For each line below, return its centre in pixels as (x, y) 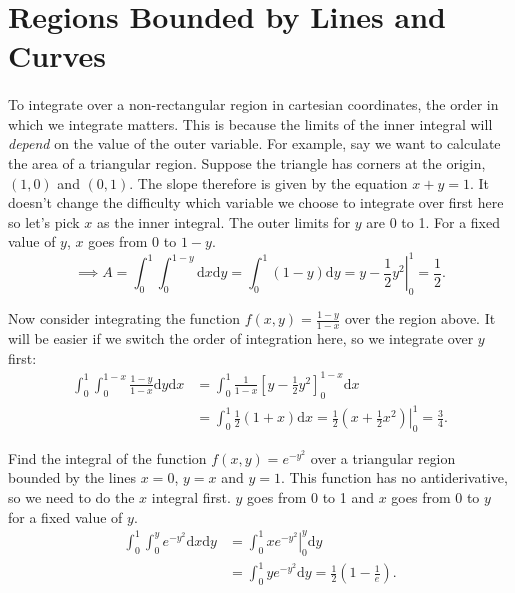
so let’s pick (44, 221)
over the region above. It (420, 318)
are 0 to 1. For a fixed (433, 221)
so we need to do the (71, 497)
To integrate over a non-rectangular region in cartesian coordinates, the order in (253, 104)
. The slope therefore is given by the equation (268, 182)
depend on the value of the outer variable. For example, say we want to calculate (254, 143)
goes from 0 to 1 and (310, 497)
